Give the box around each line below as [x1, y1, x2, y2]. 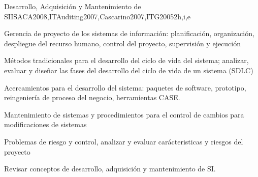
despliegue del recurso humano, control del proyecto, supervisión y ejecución [4, 38, 241, 48]
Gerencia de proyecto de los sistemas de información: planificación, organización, [4, 28, 254, 39]
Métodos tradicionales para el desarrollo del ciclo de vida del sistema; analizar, [4, 55, 249, 66]
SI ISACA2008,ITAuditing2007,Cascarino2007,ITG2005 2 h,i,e [4, 11, 190, 21]
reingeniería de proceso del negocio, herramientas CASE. [4, 92, 180, 103]
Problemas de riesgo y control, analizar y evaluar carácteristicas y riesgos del [4, 136, 243, 146]
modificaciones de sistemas [4, 119, 87, 130]
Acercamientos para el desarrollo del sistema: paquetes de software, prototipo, [4, 82, 246, 93]
